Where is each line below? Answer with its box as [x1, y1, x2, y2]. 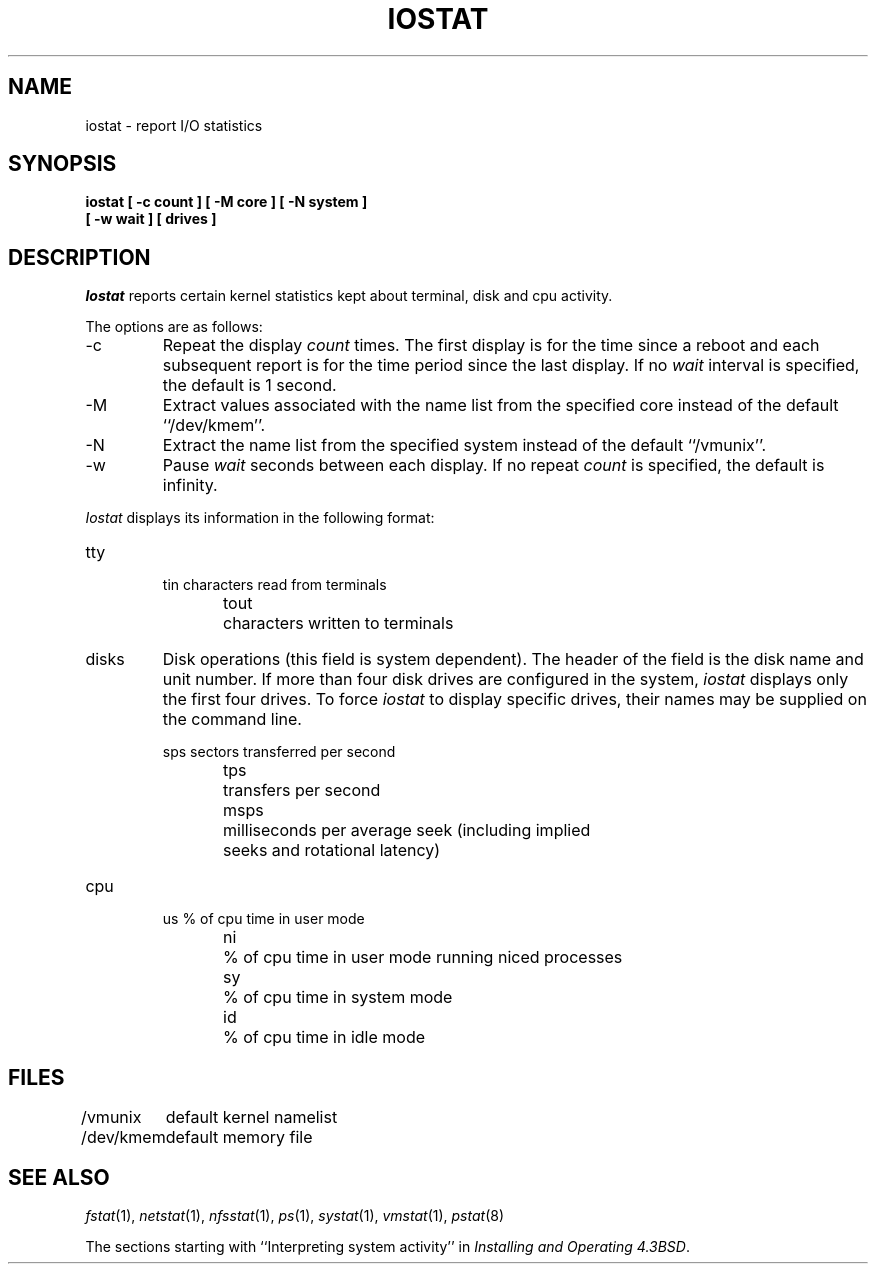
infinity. [162, 475, 218, 496]
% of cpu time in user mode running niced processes [223, 947, 623, 968]
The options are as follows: [85, 318, 263, 336]
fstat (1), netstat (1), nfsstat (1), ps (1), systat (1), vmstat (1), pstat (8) [85, 1206, 505, 1224]
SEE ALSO [8, 1164, 110, 1190]
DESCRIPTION [8, 244, 151, 270]
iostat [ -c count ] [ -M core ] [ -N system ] [85, 193, 368, 211]
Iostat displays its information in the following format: [85, 509, 435, 527]
